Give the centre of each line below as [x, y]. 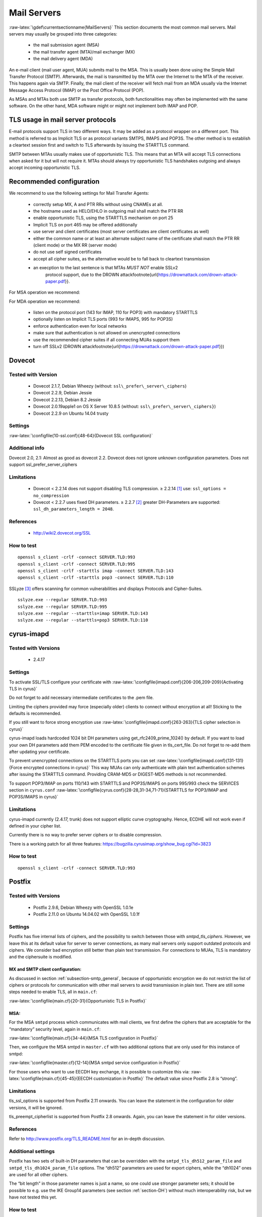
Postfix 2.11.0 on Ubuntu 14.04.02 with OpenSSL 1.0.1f [87, 914]
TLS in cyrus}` [23, 688]
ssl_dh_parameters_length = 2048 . [74, 509]
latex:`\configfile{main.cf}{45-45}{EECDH [51, 1078]
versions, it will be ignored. [36, 1107]
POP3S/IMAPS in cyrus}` [33, 797]
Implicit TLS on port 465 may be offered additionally [85, 224]
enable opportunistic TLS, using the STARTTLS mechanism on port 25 [103, 218]
